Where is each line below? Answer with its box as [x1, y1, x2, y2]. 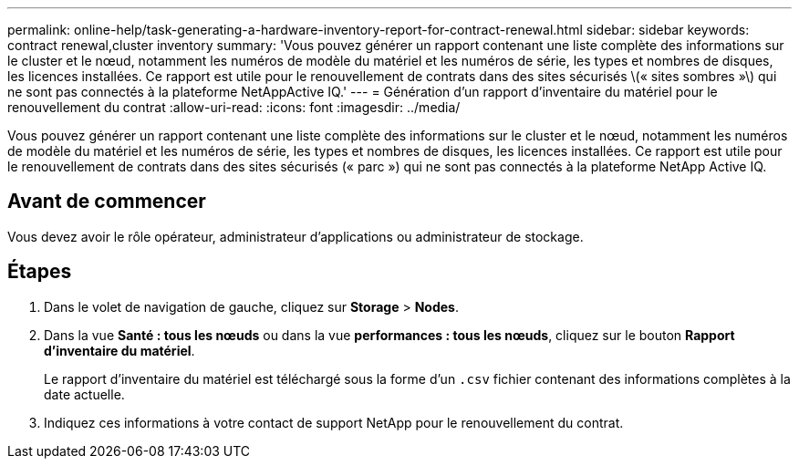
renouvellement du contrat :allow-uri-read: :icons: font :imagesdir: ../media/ [7, 99, 461, 115]
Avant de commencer [7, 190, 206, 213]
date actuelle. [44, 386, 125, 402]
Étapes [7, 260, 72, 284]
